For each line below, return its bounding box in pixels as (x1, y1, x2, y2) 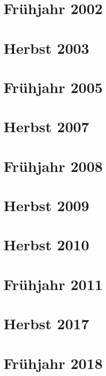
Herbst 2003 (3, 37, 89, 58)
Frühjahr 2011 (3, 273, 103, 294)
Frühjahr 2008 (3, 155, 103, 176)
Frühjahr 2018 (3, 352, 103, 373)
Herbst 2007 (3, 116, 89, 137)
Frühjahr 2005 (3, 76, 103, 97)
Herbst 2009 (3, 195, 89, 216)
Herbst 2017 (3, 313, 89, 334)
